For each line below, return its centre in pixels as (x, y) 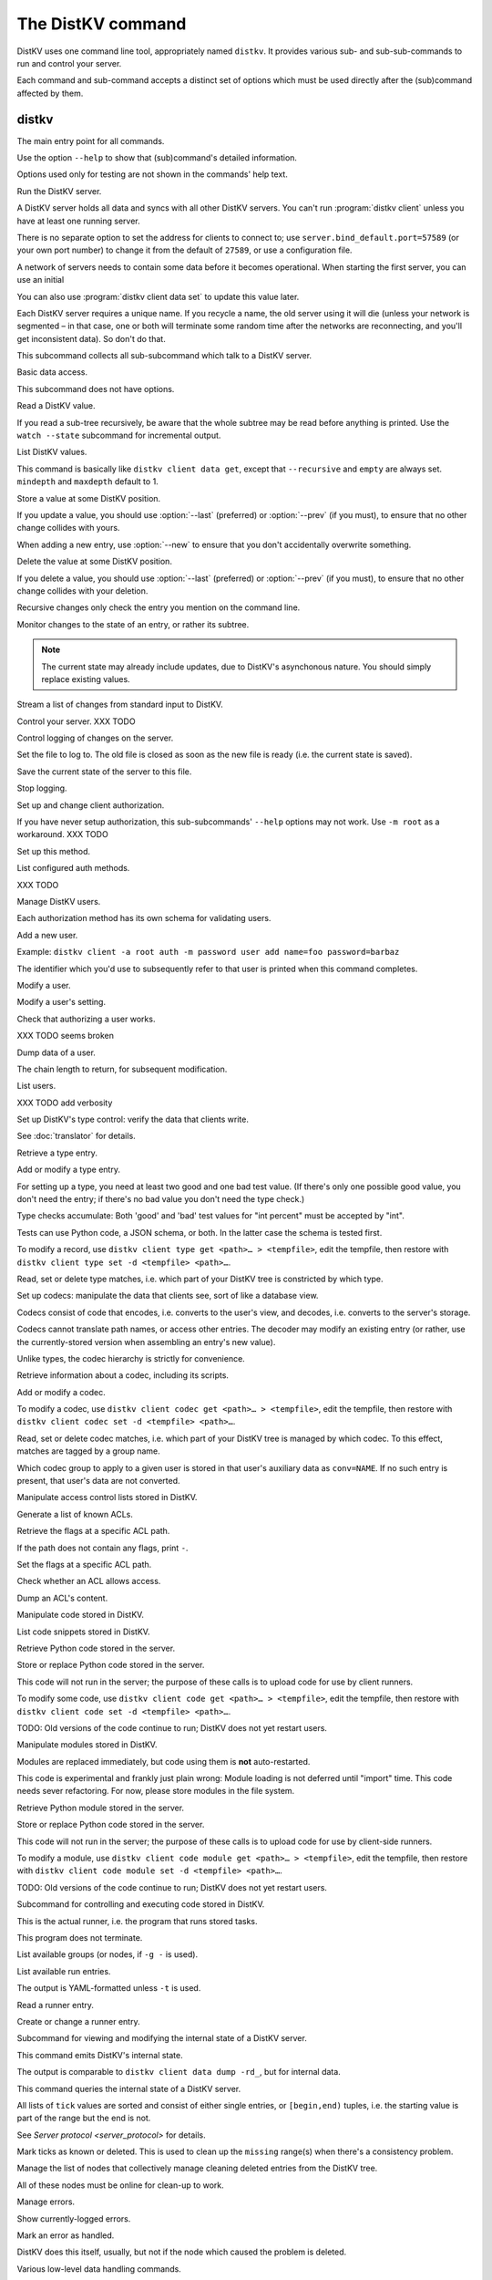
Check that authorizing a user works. (86, 1019)
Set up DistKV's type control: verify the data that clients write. (133, 1119)
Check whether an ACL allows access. (89, 1581)
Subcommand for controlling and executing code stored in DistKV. (141, 1904)
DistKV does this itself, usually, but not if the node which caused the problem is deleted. (182, 2252)
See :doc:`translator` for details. (76, 1136)
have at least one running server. (78, 221)
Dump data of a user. (56, 1052)
